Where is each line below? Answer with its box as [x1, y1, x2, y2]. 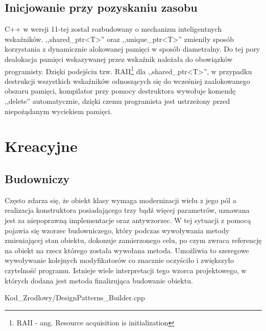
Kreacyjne [5, 136, 78, 157]
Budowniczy [5, 170, 70, 186]
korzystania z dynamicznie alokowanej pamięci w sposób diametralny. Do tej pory [5, 43, 260, 54]
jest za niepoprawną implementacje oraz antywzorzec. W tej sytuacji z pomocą [5, 214, 251, 225]
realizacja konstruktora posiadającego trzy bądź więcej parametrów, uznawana [5, 205, 250, 215]
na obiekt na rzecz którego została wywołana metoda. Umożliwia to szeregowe [5, 245, 249, 255]
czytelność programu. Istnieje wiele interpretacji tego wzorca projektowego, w [5, 264, 247, 275]
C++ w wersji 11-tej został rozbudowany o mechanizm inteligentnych [5, 24, 222, 34]
